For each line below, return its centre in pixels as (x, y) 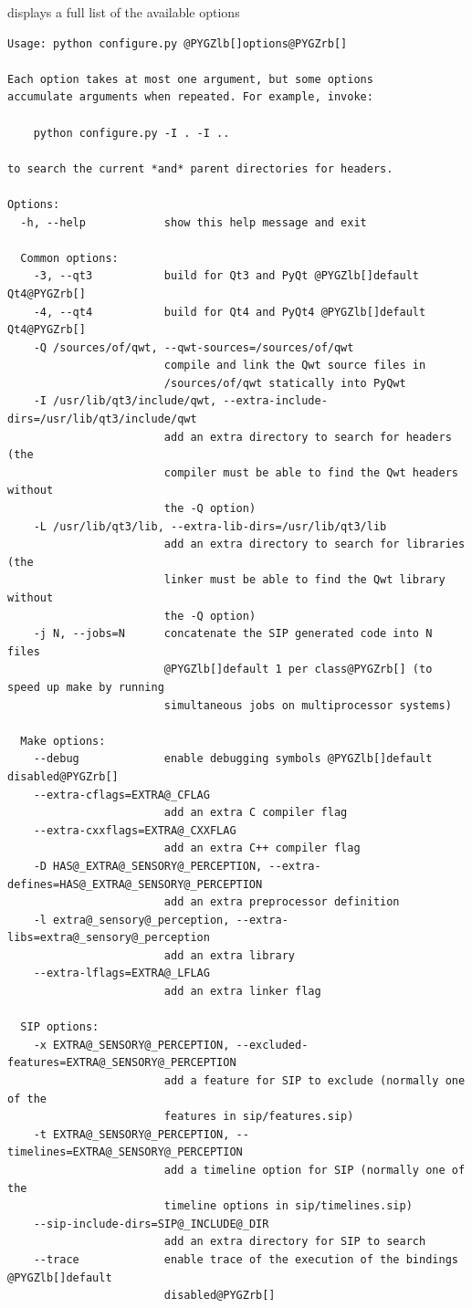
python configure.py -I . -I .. (131, 133)
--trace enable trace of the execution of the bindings (246, 1259)
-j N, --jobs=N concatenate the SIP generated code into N (233, 634)
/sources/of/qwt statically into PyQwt (285, 383)
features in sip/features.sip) (259, 1117)
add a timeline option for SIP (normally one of (315, 1170)
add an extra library (229, 955)
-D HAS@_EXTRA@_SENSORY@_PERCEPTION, (148, 866)
